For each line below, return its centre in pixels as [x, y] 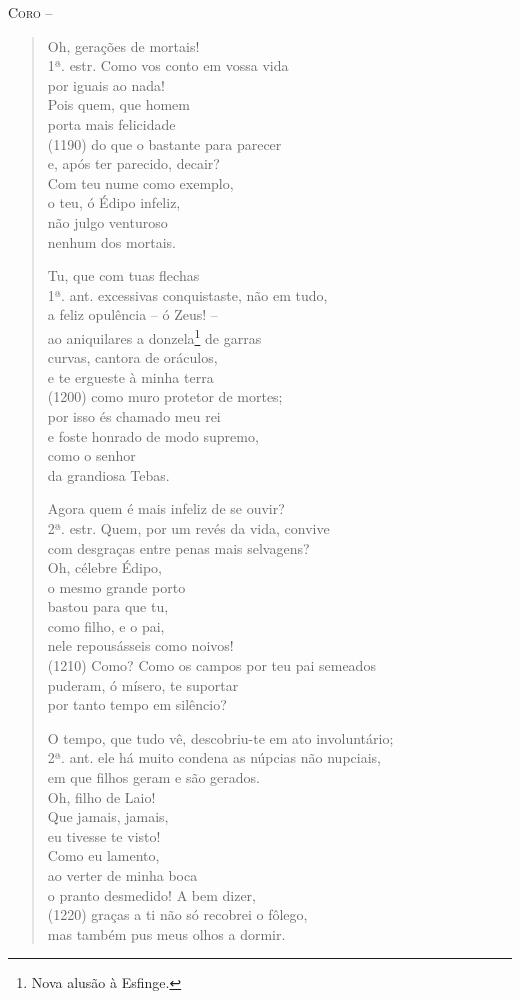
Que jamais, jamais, [108, 816]
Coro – [30, 12]
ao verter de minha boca [122, 875]
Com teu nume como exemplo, [140, 182]
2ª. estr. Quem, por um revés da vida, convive [188, 527]
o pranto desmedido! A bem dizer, [152, 894]
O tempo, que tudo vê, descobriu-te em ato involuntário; [220, 737]
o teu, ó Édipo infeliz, [114, 202]
